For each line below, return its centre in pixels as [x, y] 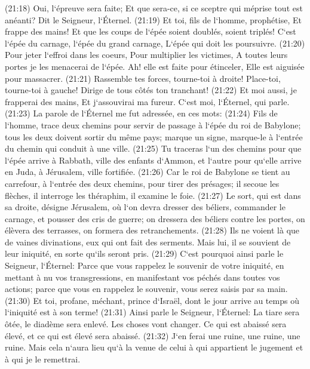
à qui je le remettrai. [43, 359]
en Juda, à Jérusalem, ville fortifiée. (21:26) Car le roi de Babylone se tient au [148, 172]
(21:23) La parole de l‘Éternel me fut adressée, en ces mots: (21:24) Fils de [141, 113]
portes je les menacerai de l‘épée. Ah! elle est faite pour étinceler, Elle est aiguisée [155, 66]
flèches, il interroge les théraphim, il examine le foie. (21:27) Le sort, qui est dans [153, 195]
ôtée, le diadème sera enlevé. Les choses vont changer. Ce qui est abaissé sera [146, 324]
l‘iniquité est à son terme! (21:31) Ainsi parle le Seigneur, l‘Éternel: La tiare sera [152, 312]
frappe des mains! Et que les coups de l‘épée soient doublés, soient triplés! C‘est [151, 31]
